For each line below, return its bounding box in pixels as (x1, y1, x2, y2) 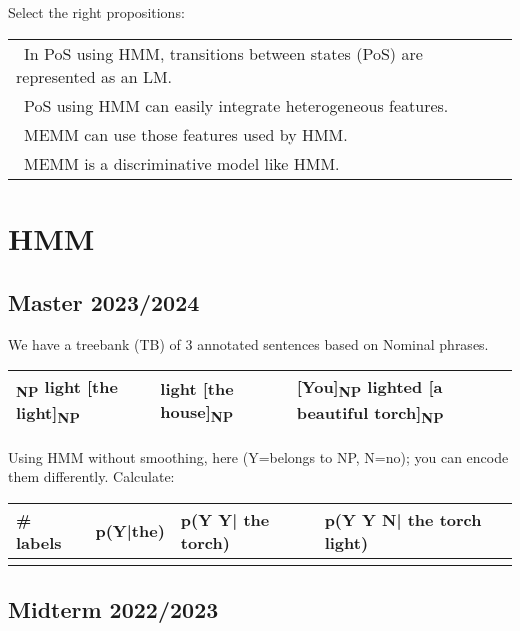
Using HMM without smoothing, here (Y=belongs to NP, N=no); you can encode (8, 446, 509, 467)
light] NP (16, 401, 80, 428)
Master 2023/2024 (8, 286, 200, 317)
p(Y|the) (95, 519, 165, 543)
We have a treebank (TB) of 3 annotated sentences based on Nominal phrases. (8, 333, 489, 354)
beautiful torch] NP (296, 401, 444, 428)
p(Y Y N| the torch (324, 507, 482, 531)
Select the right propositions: (8, 2, 185, 23)
